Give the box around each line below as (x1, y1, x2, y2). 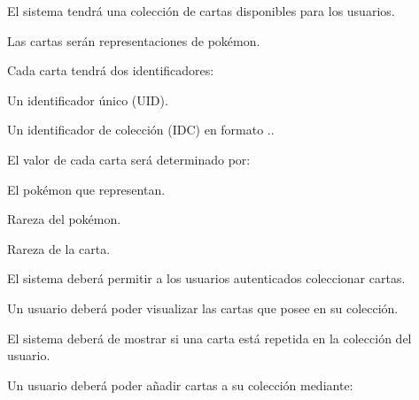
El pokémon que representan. (7, 180, 166, 198)
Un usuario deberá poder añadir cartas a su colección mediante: (7, 375, 353, 394)
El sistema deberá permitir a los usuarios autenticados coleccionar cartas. (7, 269, 406, 288)
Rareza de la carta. (7, 239, 111, 258)
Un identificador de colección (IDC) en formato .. (7, 120, 275, 139)
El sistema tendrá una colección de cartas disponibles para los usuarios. (7, 2, 395, 19)
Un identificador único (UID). (7, 90, 168, 109)
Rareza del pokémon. (7, 210, 121, 228)
